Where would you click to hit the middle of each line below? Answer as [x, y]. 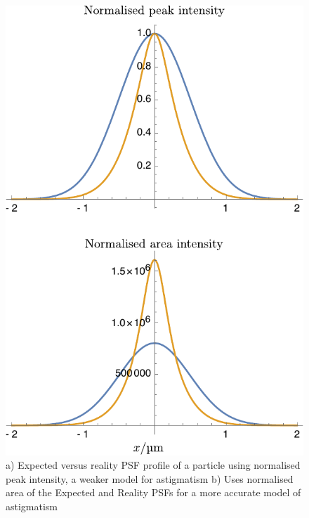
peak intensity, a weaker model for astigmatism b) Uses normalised [150, 478]
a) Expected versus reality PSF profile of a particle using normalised [153, 465]
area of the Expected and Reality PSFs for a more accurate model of [153, 492]
